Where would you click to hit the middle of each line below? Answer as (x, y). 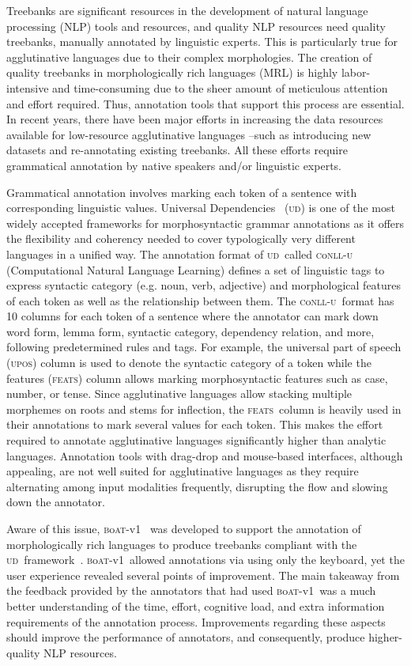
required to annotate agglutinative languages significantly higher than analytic (196, 440)
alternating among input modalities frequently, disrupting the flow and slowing (197, 486)
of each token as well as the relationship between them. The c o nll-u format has (200, 300)
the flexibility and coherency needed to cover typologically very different (181, 238)
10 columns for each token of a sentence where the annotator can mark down (192, 316)
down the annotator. (56, 502)
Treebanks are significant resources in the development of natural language (187, 10)
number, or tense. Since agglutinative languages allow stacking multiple (179, 394)
